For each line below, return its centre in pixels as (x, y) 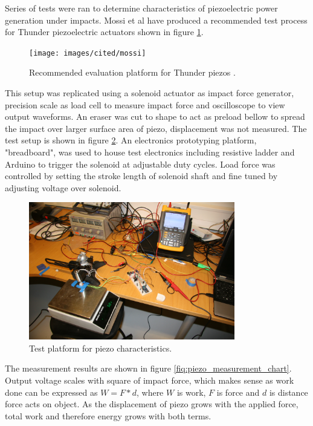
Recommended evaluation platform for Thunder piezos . (132, 72)
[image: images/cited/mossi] (88, 53)
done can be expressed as (51, 392)
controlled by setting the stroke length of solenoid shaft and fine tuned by (141, 176)
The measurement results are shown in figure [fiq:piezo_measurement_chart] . (148, 368)
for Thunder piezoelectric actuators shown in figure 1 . (104, 32)
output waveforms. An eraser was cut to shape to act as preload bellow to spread (155, 116)
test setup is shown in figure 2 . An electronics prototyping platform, (131, 140)
